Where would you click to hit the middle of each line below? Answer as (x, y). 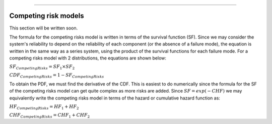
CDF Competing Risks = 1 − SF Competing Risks (57, 76)
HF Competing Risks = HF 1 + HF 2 (44, 107)
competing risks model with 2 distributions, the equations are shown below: (88, 58)
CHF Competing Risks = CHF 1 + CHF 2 (50, 115)
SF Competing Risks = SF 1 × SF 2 (42, 67)
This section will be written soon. (44, 28)
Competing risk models (47, 16)
